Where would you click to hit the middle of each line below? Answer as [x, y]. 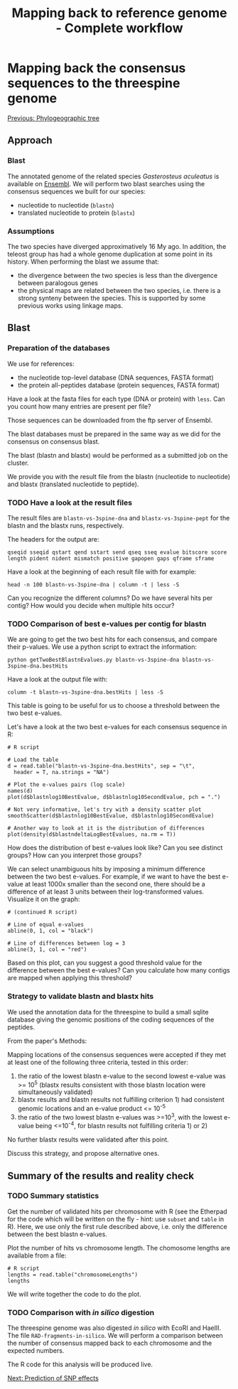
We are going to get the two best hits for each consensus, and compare [113, 639]
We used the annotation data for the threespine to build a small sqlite [108, 1012]
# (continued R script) [43, 912]
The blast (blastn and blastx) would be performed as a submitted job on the [118, 455]
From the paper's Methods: [47, 1041]
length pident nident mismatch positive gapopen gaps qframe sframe [111, 558]
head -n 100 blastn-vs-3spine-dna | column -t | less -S [93, 584]
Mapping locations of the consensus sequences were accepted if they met [117, 1054]
